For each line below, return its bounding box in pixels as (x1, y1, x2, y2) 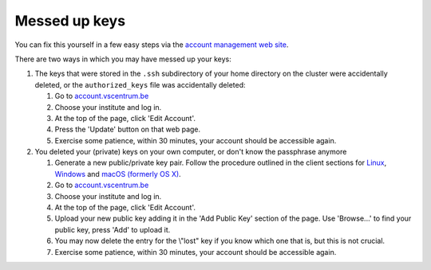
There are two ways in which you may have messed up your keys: (14, 54, 231, 64)
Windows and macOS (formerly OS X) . (54, 169, 181, 178)
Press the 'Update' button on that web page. (54, 124, 201, 135)
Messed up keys (14, 12, 126, 29)
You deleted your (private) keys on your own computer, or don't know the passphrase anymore (34, 147, 347, 157)
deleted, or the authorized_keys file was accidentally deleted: (34, 80, 246, 89)
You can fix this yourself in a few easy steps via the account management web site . (14, 40, 289, 49)
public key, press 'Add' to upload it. (54, 225, 171, 234)
